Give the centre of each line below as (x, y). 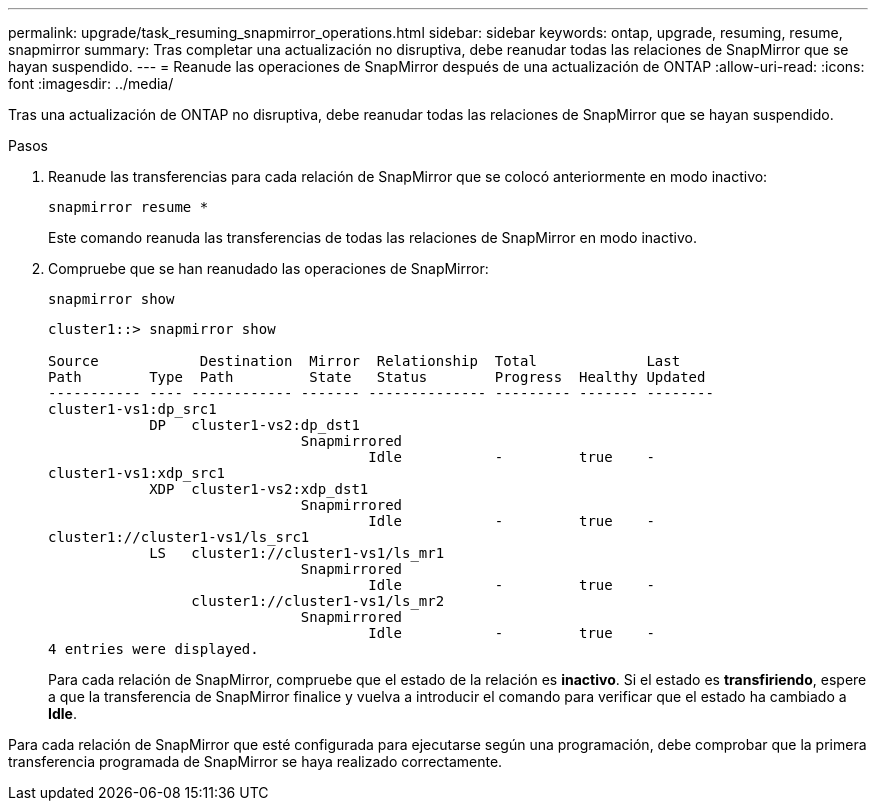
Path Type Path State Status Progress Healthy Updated (377, 377)
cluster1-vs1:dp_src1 (132, 409)
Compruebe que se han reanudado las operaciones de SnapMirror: (268, 268)
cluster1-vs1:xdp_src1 (137, 473)
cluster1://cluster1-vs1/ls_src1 (179, 537)
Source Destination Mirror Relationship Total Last (364, 361)
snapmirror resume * (128, 207)
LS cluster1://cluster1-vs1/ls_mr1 (297, 553)
